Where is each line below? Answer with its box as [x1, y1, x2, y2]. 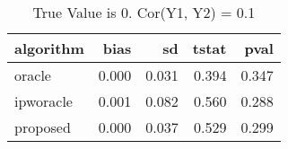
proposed [14, 117, 71, 137]
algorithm [14, 38, 84, 58]
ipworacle [14, 91, 73, 111]
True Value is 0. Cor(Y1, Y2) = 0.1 [32, 2, 256, 22]
